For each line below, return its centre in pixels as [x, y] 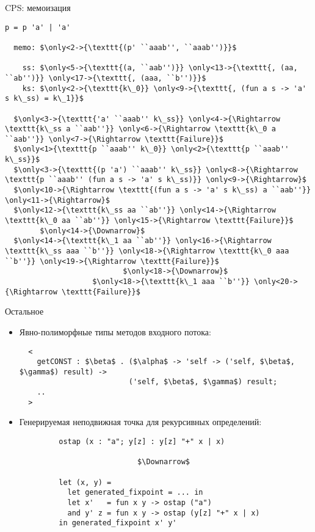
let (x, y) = [85, 482]
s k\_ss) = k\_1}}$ [44, 99]
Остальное [24, 311]
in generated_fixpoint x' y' [118, 523]
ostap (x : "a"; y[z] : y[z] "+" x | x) [142, 442]
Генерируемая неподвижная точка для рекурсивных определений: [140, 422]
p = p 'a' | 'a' [38, 27]
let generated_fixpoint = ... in [135, 493]
